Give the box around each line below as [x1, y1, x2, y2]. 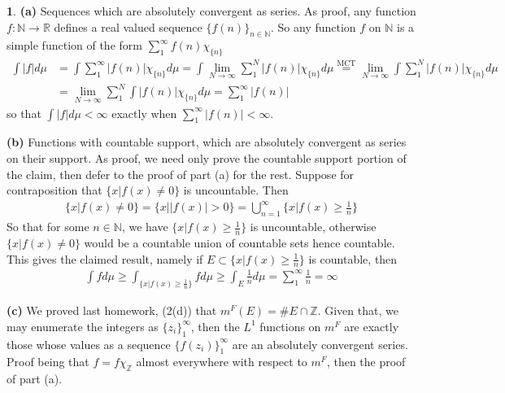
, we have [121, 218, 168, 235]
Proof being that [7, 353, 89, 370]
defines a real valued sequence [54, 18, 202, 35]
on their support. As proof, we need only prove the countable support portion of [7, 150, 407, 167]
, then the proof [326, 353, 406, 370]
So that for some [7, 218, 89, 235]
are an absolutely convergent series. [232, 335, 408, 352]
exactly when [111, 104, 177, 121]
